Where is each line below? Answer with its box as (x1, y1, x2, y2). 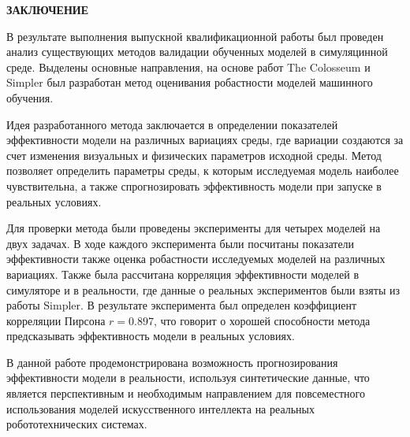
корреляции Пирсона (6, 312, 106, 328)
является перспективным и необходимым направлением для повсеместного (6, 385, 365, 402)
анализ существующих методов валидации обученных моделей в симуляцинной (6, 43, 388, 60)
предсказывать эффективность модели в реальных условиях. (6, 328, 295, 344)
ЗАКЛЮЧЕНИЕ (6, 2, 89, 17)
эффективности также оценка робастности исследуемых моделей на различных (6, 250, 386, 267)
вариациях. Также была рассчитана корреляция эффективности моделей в (6, 265, 360, 282)
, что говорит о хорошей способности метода (153, 312, 371, 328)
